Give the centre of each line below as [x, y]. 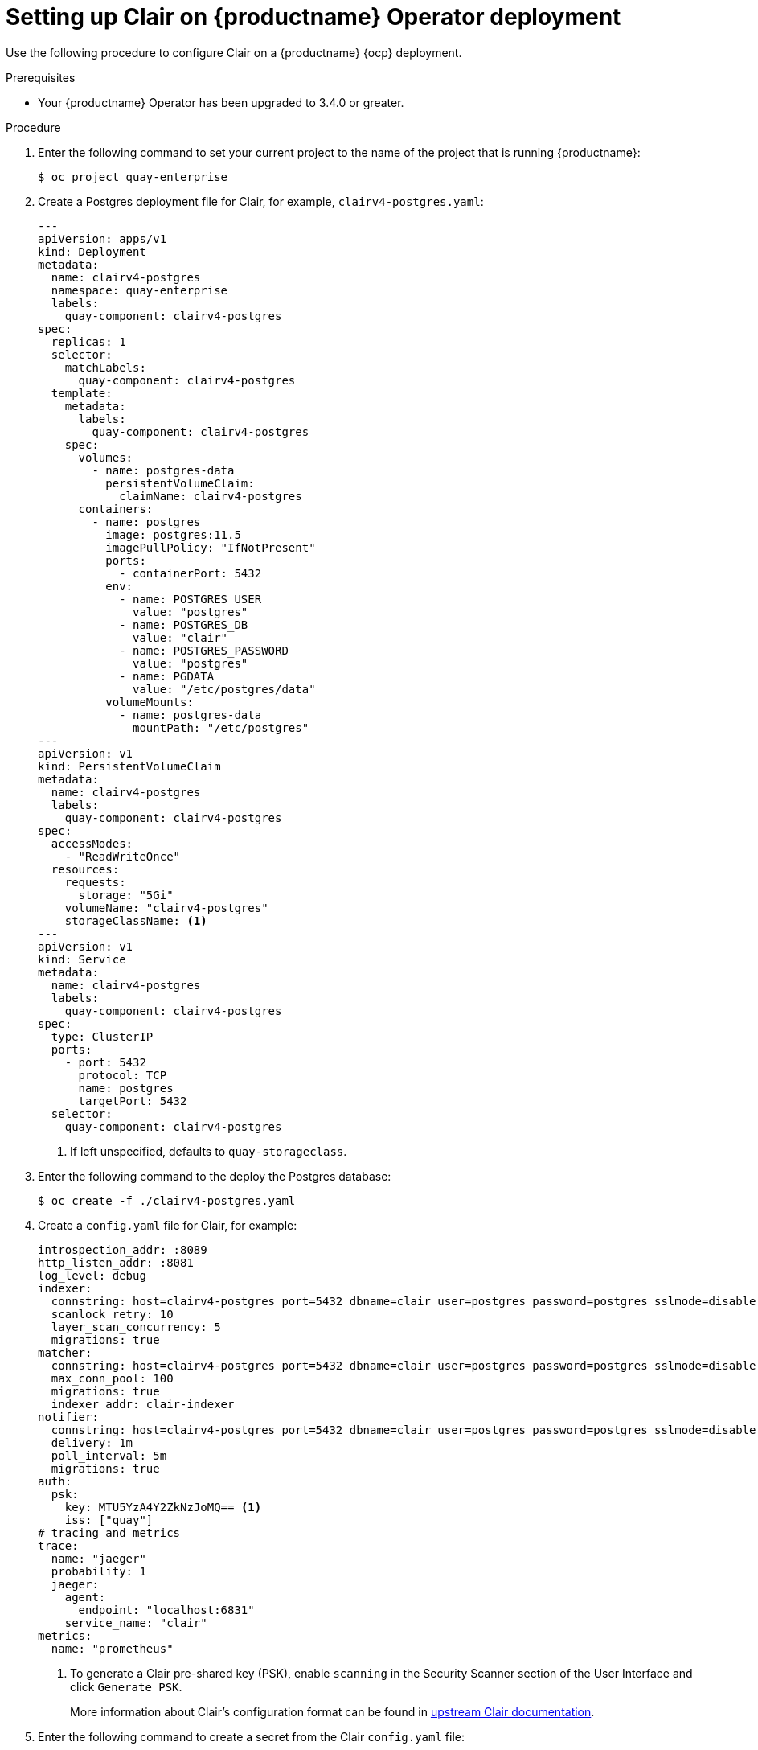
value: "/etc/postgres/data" [224, 689]
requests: [95, 882]
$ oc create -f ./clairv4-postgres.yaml [167, 1200]
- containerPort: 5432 [191, 573]
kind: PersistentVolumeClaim [129, 766]
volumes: [106, 457]
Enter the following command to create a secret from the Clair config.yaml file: [252, 1736]
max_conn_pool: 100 [112, 1378]
